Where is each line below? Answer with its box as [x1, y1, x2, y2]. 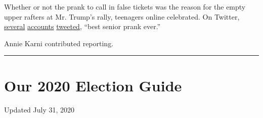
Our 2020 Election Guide [4, 75, 182, 95]
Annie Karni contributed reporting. [4, 38, 114, 48]
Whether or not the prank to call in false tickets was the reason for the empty [4, 2, 246, 12]
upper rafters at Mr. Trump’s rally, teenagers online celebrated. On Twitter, [4, 11, 240, 22]
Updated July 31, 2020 [4, 104, 75, 114]
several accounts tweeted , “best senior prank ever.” [4, 21, 161, 32]
